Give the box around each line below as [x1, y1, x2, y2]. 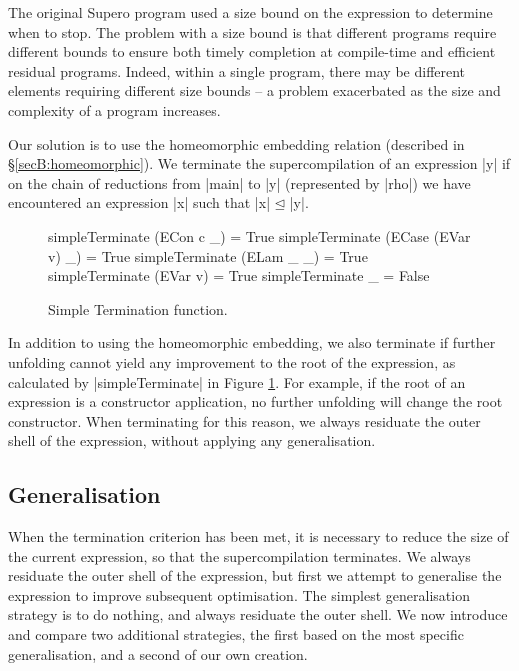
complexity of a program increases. [8, 99, 221, 120]
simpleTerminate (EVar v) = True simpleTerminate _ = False [48, 265, 430, 286]
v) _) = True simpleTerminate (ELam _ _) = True [48, 245, 368, 266]
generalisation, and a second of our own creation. [8, 643, 308, 664]
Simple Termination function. [48, 298, 228, 319]
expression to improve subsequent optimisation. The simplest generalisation [8, 584, 470, 605]
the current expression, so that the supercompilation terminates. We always [8, 545, 471, 566]
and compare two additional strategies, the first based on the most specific [8, 624, 464, 645]
